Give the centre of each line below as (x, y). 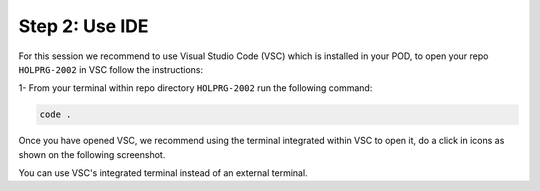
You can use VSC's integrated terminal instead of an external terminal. (163, 173)
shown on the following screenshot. (92, 154)
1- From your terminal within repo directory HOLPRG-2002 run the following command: (195, 88)
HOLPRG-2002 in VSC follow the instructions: (111, 69)
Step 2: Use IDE (83, 26)
